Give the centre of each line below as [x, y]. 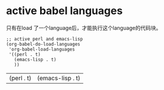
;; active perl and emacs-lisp [45, 39]
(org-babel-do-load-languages [43, 44]
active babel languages [64, 11]
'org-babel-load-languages [42, 49]
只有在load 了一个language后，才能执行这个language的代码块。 [84, 28]
